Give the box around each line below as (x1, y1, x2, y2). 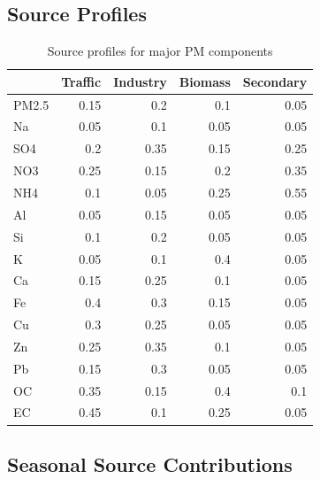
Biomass (179, 72, 231, 90)
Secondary (242, 72, 308, 90)
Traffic (61, 72, 102, 90)
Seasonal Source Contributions (7, 450, 293, 477)
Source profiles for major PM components (47, 42, 273, 60)
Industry (113, 72, 167, 90)
